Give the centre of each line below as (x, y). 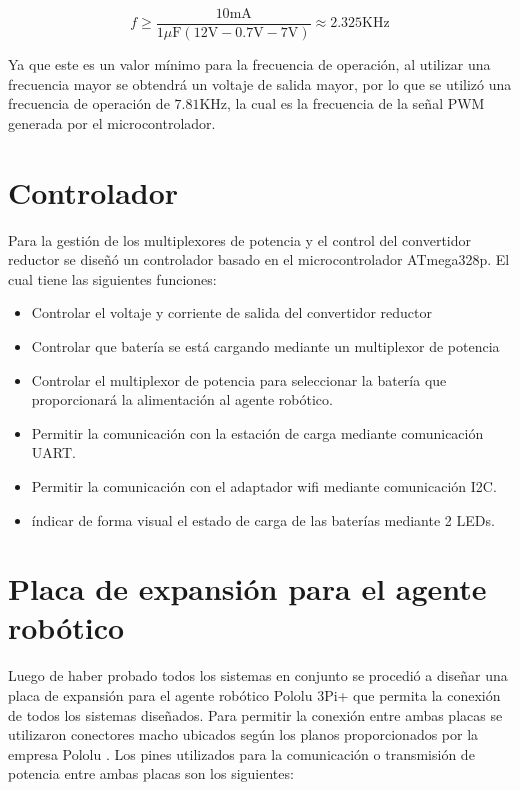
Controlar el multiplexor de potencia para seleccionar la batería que (239, 379)
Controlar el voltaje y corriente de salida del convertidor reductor (231, 312)
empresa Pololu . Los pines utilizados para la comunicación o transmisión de (241, 753)
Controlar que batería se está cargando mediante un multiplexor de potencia (265, 345)
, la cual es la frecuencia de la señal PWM (356, 103)
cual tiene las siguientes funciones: (112, 278)
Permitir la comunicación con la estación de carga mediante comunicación (257, 432)
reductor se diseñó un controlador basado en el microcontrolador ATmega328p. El (259, 259)
